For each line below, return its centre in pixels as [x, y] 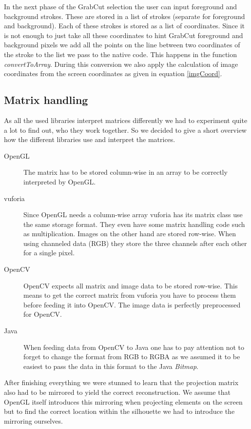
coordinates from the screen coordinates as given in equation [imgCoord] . [113, 73]
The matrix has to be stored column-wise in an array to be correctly [125, 172]
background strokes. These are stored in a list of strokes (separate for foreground [125, 16]
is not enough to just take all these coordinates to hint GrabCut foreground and [124, 35]
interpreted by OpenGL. [60, 181]
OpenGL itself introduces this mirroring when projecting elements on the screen [123, 401]
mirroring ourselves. [33, 420]
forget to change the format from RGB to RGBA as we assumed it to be [132, 357]
